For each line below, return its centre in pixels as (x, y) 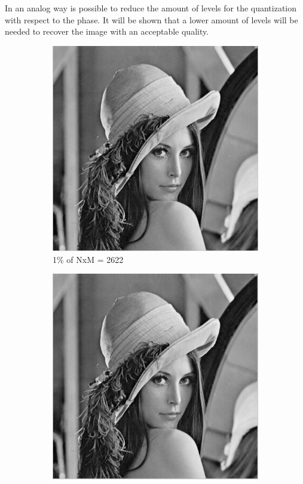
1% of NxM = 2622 (88, 259)
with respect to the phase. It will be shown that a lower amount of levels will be (151, 19)
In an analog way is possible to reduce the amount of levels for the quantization (151, 8)
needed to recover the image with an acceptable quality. (107, 31)
